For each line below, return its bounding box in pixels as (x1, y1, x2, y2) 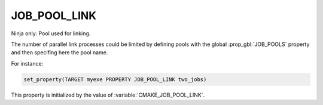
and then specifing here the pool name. (11, 49, 108, 56)
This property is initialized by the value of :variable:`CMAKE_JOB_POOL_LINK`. (11, 91, 205, 98)
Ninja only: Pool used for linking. (11, 30, 91, 37)
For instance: (11, 60, 44, 67)
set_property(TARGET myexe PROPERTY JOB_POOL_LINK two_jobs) (23, 76, 207, 83)
